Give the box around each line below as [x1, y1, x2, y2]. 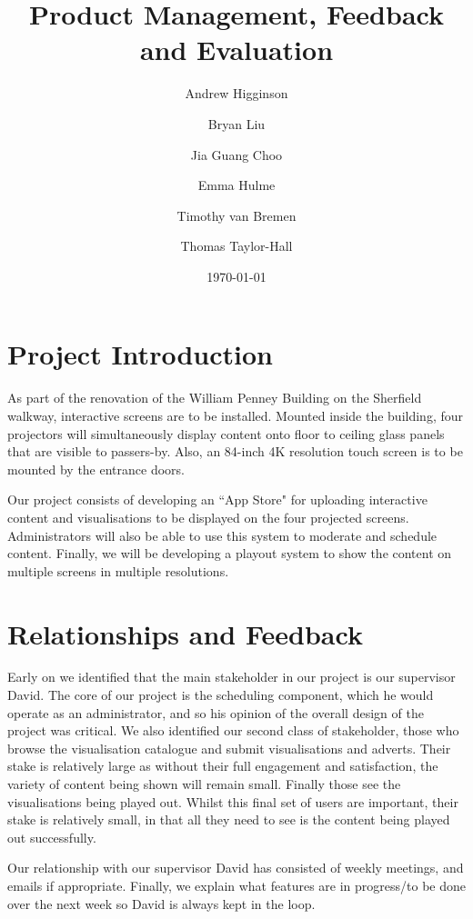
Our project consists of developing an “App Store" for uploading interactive [7, 490, 428, 509]
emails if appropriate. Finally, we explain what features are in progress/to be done [7, 876, 466, 894]
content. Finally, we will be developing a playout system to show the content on [7, 544, 452, 563]
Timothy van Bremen [176, 205, 297, 225]
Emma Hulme [197, 175, 276, 195]
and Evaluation [139, 31, 334, 68]
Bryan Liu [207, 114, 266, 133]
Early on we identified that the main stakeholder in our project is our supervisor [7, 667, 456, 686]
